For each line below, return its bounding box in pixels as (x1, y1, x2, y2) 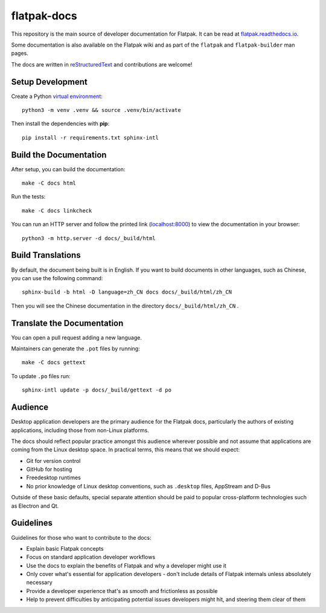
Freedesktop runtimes (26, 474, 81, 481)
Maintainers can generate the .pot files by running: (11, 345, 140, 352)
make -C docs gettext (22, 359, 86, 366)
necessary (26, 579, 53, 586)
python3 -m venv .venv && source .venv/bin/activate (22, 107, 181, 114)
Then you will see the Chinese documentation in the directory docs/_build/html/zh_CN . (11, 302, 239, 309)
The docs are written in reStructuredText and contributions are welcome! (11, 61, 193, 68)
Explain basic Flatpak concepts (26, 545, 104, 552)
